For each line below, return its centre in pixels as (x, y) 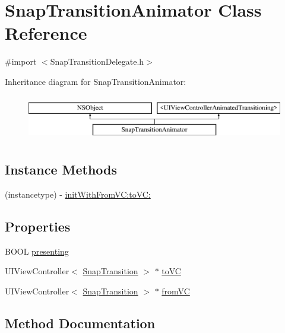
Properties (38, 226)
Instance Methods (61, 169)
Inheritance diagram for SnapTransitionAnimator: (96, 81)
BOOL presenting (37, 251)
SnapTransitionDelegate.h (97, 61)
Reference (46, 33)
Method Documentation (80, 323)
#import (21, 61)
